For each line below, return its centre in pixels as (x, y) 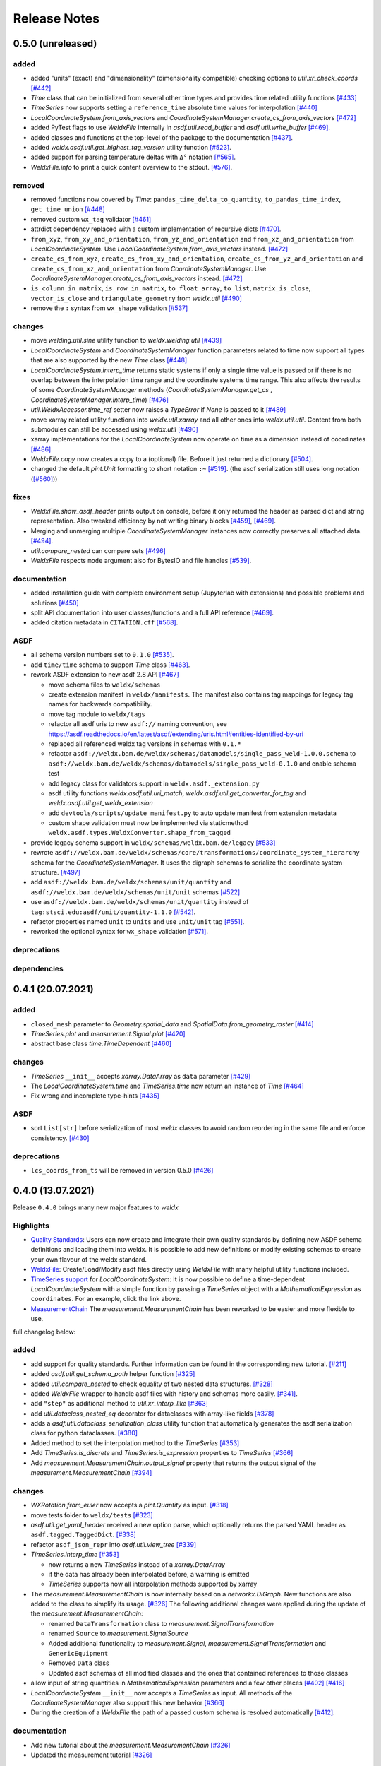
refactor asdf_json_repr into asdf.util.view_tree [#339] (114, 1544)
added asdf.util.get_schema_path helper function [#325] (113, 1374)
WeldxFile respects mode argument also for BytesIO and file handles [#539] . (141, 560)
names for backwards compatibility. (100, 704)
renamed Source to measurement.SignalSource (118, 1634)
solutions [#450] (55, 603)
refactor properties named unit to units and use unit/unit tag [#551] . (138, 921)
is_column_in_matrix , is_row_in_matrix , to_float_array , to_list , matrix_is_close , (171, 288)
